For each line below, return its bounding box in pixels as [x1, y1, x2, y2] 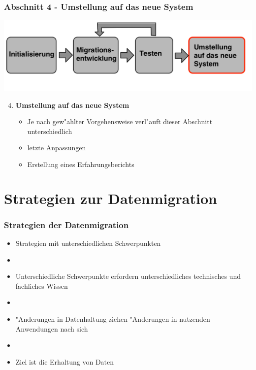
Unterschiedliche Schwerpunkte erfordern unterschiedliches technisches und [15, 271, 241, 281]
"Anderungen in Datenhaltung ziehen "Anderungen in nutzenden [15, 314, 210, 324]
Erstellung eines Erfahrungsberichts [27, 159, 134, 169]
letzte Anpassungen [27, 142, 86, 153]
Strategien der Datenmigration [4, 218, 129, 231]
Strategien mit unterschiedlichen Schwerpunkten [15, 238, 161, 248]
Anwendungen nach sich [15, 323, 88, 334]
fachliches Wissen [15, 280, 68, 291]
